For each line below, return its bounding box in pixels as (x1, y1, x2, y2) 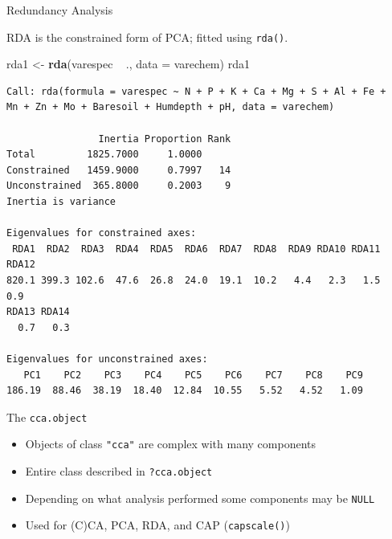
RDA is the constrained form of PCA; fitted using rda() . (6, 28, 288, 45)
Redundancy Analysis (6, 2, 113, 18)
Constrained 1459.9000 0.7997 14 (6, 164, 231, 176)
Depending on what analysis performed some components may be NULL (25, 489, 375, 506)
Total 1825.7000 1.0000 (6, 149, 202, 161)
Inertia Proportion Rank (98, 133, 231, 145)
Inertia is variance (6, 196, 116, 207)
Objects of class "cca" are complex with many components (25, 435, 316, 452)
